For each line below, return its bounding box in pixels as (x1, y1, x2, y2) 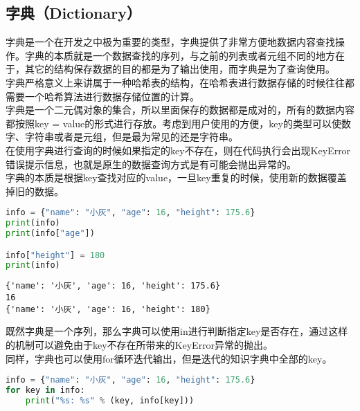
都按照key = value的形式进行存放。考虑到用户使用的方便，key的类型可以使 (6, 116, 341, 130)
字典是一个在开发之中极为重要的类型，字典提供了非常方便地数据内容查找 (6, 35, 335, 49)
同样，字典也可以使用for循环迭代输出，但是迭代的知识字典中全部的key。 (6, 351, 332, 365)
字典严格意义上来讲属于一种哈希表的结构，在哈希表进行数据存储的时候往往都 (6, 75, 354, 89)
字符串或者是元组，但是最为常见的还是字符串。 (24, 129, 238, 144)
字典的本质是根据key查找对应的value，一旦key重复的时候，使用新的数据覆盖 (6, 170, 347, 185)
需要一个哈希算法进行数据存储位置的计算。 (6, 89, 199, 103)
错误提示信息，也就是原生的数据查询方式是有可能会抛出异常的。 (6, 156, 296, 171)
